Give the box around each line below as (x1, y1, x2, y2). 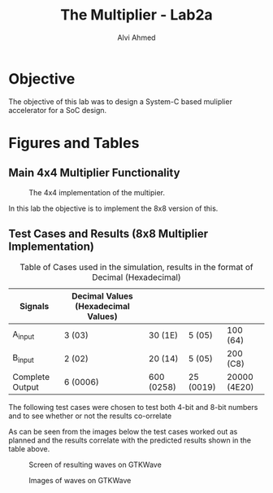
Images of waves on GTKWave (28, 475, 132, 485)
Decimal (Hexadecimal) (92, 271, 181, 282)
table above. (8, 443, 50, 453)
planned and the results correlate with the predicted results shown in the (8, 435, 252, 445)
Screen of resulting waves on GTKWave (28, 460, 162, 469)
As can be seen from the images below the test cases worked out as (8, 426, 238, 436)
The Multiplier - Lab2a (60, 6, 213, 24)
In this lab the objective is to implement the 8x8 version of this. (8, 203, 219, 213)
